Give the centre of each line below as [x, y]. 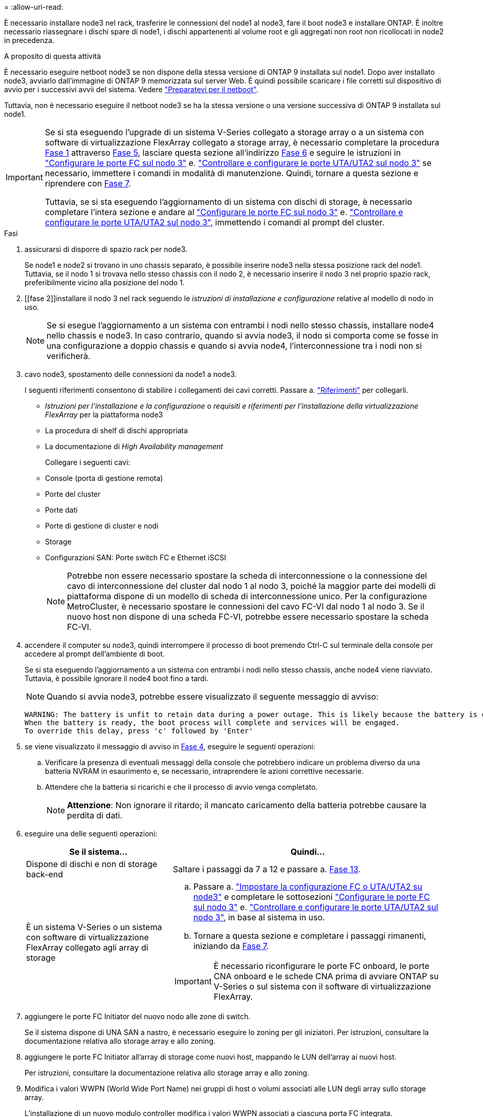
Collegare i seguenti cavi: [88, 462]
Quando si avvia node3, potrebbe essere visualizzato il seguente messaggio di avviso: [213, 697]
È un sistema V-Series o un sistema [94, 927]
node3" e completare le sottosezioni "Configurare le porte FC [311, 897]
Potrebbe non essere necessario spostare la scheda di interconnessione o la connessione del [247, 576]
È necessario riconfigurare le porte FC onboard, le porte [322, 966]
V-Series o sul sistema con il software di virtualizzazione [322, 986]
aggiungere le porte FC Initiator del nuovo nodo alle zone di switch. [138, 1016]
